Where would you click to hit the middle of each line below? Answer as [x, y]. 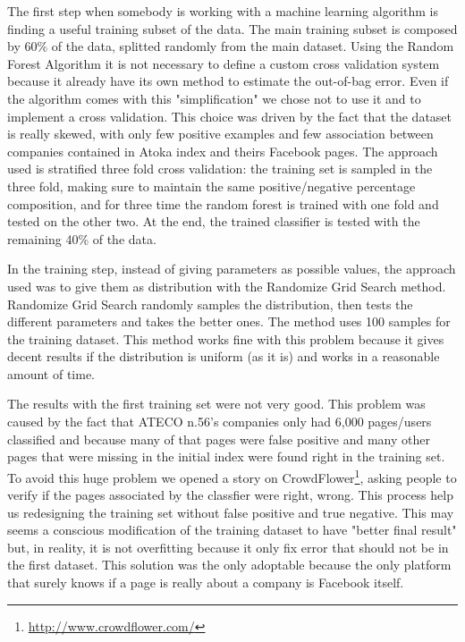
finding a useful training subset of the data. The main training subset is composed [232, 28]
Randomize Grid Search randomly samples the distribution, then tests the [210, 304]
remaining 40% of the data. [82, 238]
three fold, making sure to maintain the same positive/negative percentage [211, 186]
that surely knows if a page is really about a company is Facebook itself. [206, 583]
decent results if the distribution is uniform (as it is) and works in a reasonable [224, 356]
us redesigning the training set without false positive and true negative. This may [231, 512]
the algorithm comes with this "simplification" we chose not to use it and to [214, 98]
